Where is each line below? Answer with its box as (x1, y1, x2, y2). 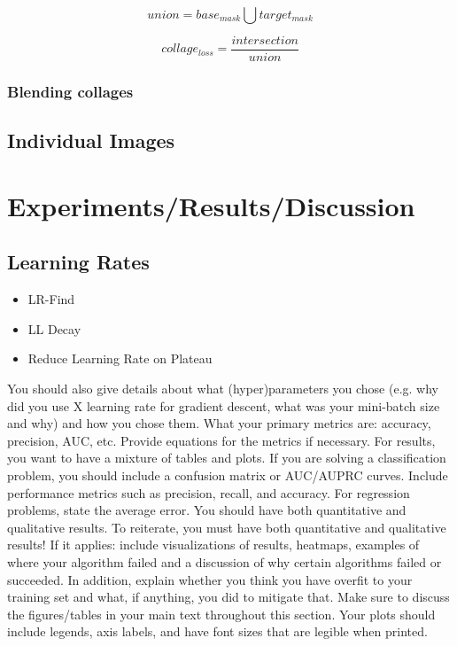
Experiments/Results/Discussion (7, 187, 415, 223)
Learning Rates (7, 248, 150, 276)
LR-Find (27, 290, 75, 308)
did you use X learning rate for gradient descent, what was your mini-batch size (7, 396, 440, 415)
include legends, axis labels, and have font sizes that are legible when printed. (7, 622, 428, 641)
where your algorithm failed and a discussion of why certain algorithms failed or (7, 552, 442, 571)
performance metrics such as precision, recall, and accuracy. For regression (7, 483, 410, 502)
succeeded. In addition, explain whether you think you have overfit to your (7, 570, 413, 588)
